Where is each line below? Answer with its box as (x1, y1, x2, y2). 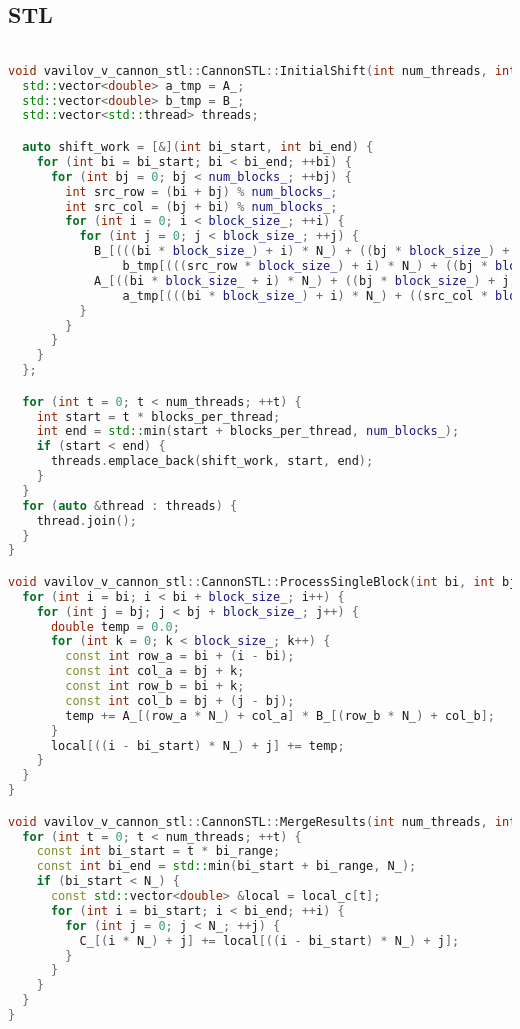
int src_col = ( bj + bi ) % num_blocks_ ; (65, 199, 338, 214)
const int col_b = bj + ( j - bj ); (65, 693, 295, 708)
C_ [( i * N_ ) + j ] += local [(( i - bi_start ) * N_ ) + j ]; (79, 933, 460, 948)
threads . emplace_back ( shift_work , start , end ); (50, 454, 374, 469)
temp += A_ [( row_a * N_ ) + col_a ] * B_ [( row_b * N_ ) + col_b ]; (65, 708, 496, 723)
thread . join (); (36, 513, 137, 528)
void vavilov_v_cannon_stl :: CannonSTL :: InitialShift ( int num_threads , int (8, 63, 517, 78)
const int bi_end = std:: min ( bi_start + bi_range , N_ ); (36, 859, 417, 874)
